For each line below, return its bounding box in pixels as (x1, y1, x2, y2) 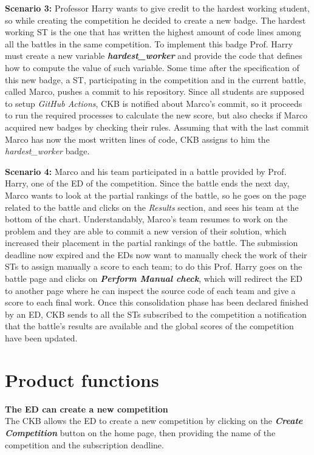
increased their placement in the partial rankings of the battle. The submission (5, 236, 298, 249)
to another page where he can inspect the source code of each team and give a (5, 284, 296, 296)
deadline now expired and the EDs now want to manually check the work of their (5, 248, 307, 261)
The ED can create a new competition (5, 402, 168, 415)
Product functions (5, 367, 159, 392)
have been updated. (5, 332, 78, 344)
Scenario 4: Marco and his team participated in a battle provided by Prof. (5, 165, 287, 177)
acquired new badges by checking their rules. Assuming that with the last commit (5, 120, 309, 133)
